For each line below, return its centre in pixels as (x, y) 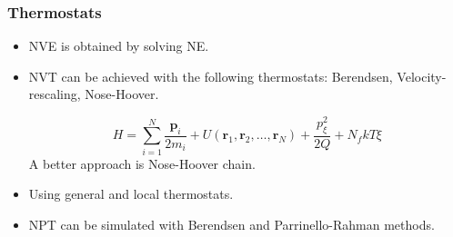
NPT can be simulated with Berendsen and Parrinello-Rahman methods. (232, 224)
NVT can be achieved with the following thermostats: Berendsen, (211, 76)
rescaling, (55, 94)
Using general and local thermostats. (131, 194)
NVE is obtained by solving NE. (119, 46)
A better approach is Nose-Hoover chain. (142, 163)
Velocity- (422, 76)
